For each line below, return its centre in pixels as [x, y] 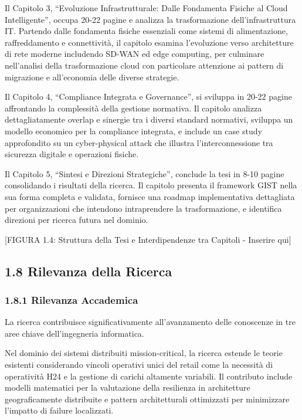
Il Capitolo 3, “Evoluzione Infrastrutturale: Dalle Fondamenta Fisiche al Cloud [146, 8]
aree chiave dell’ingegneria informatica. [74, 333]
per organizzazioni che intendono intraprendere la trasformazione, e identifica [143, 208]
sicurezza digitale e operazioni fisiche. [72, 154]
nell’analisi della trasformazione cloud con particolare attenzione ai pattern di [144, 65]
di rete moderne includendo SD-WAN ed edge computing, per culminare [135, 54]
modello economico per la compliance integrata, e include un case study [133, 131]
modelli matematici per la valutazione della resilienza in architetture [128, 387]
